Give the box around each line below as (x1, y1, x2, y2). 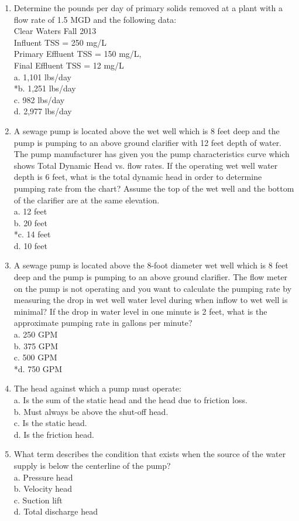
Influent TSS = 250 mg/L (13, 36, 106, 48)
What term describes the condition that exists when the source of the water (13, 448, 286, 460)
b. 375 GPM (13, 339, 59, 352)
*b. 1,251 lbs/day (13, 82, 76, 94)
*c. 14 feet (13, 228, 51, 240)
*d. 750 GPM (13, 362, 63, 374)
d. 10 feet (13, 239, 47, 251)
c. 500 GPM (13, 351, 57, 363)
